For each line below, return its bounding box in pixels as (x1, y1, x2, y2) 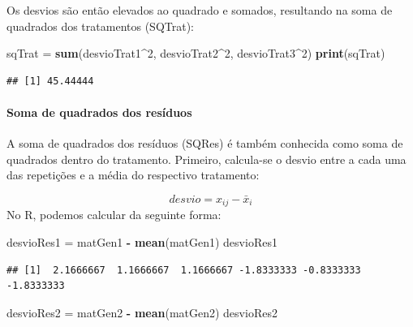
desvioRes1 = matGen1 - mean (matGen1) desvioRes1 (6, 234, 277, 250)
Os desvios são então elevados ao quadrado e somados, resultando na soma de (6, 2, 393, 18)
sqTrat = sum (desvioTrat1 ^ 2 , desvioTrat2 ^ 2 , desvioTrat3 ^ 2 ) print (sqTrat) (6, 45, 385, 62)
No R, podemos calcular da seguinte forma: (6, 206, 222, 223)
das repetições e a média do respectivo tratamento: (6, 166, 260, 183)
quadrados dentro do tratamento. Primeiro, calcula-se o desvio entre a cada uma (6, 150, 407, 167)
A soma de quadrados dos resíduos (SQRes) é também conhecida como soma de (6, 135, 403, 152)
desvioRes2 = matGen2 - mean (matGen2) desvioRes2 (6, 303, 277, 321)
